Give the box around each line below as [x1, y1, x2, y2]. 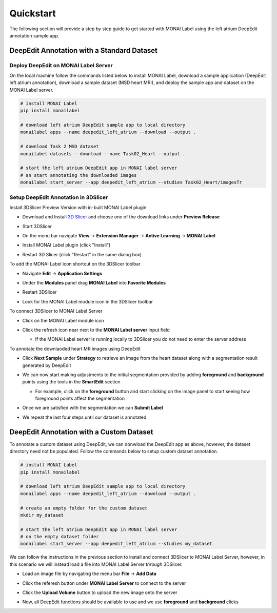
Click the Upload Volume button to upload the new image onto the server [22, 589, 177, 596]
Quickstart [9, 8, 56, 19]
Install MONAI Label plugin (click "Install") [22, 242, 111, 248]
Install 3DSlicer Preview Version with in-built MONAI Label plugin [9, 204, 147, 210]
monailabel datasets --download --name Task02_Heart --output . [20, 151, 186, 156]
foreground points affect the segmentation [35, 395, 125, 402]
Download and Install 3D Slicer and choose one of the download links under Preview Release [22, 214, 220, 220]
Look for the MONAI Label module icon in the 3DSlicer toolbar [22, 298, 153, 304]
